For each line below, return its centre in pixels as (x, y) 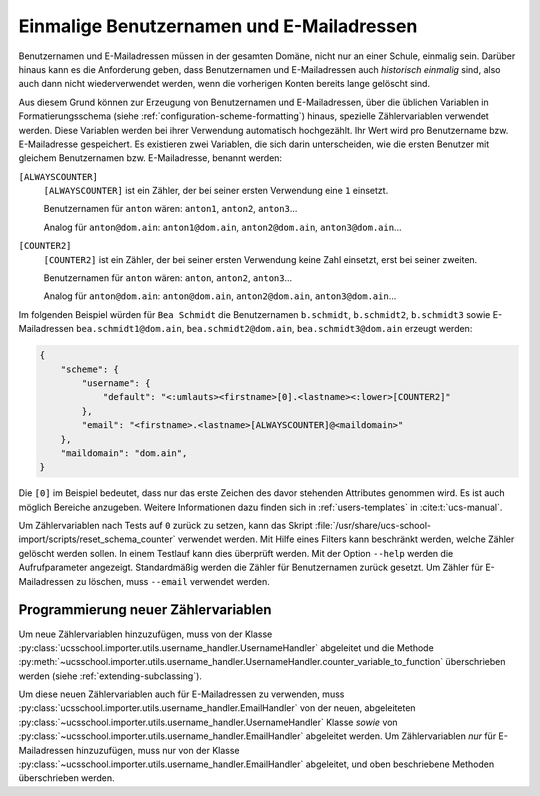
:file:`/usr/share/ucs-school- (373, 526)
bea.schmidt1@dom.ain (129, 329)
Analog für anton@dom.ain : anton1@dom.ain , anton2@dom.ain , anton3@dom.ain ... (222, 227)
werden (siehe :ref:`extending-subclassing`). (110, 676)
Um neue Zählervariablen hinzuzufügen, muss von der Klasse (145, 634)
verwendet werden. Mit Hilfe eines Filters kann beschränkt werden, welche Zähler (346, 539)
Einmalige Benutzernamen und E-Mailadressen (218, 26)
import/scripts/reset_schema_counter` (97, 539)
